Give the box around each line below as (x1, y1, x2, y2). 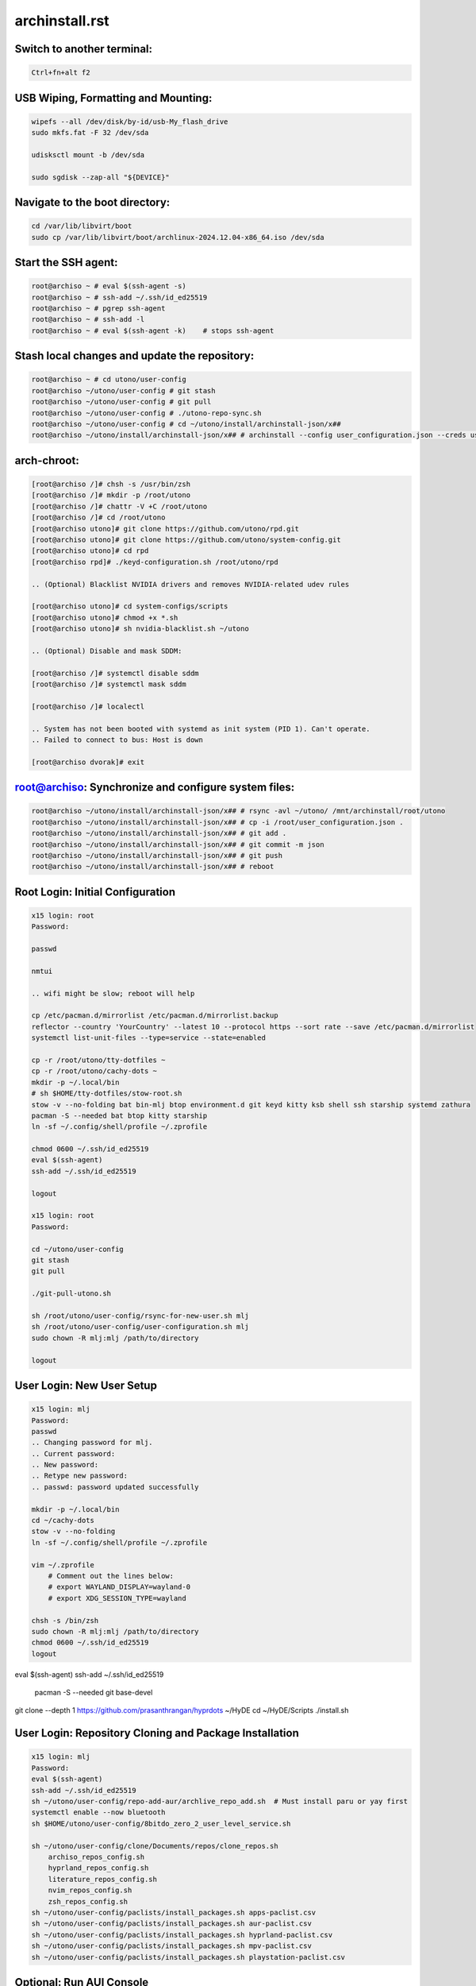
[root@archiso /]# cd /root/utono (31, 513, 166, 522)
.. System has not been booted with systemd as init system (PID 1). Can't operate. (31, 724, 370, 733)
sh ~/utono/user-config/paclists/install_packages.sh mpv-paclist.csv (31, 1942, 313, 1950)
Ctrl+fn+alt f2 (31, 68, 90, 77)
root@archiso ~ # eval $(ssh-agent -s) (31, 282, 186, 291)
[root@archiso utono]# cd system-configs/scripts (31, 602, 228, 611)
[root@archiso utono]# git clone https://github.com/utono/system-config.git (31, 535, 341, 544)
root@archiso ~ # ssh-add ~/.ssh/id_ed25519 (31, 292, 208, 302)
